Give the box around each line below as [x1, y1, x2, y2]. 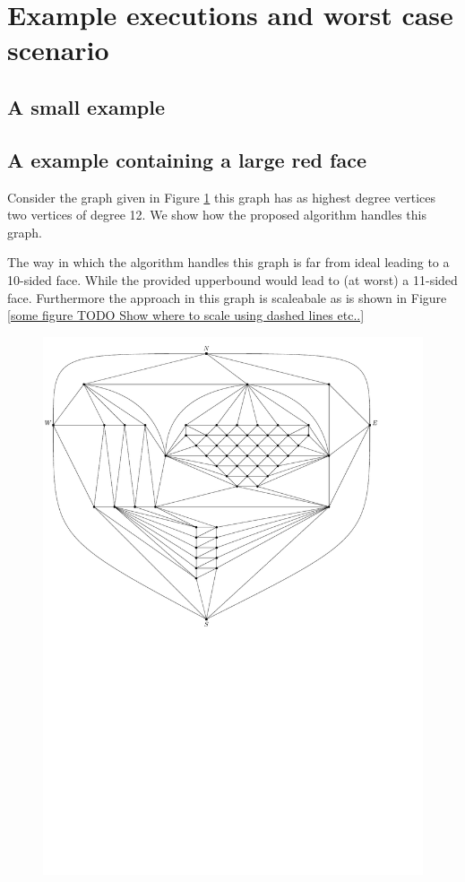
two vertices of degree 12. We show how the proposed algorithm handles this [7, 205, 426, 224]
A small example [7, 92, 165, 120]
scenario [7, 31, 109, 68]
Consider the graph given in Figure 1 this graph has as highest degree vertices [7, 187, 436, 206]
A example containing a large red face [7, 145, 366, 173]
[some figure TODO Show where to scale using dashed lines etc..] [7, 306, 365, 324]
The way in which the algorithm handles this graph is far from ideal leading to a [7, 253, 450, 272]
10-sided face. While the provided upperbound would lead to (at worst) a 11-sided [7, 270, 458, 289]
